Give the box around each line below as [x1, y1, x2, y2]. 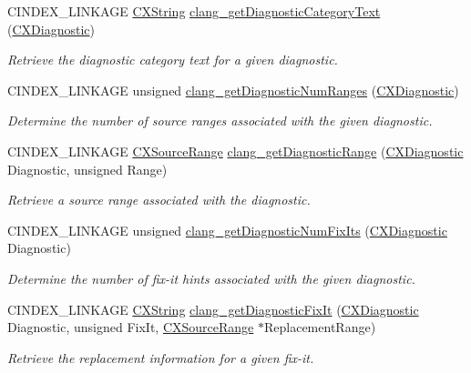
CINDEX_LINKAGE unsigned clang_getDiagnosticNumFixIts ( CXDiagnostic [7, 220, 447, 239]
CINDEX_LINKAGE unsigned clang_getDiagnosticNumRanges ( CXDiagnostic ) [7, 80, 459, 99]
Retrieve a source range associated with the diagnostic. [7, 190, 311, 209]
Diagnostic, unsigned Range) [7, 159, 168, 178]
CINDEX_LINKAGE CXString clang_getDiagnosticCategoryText [7, 2, 381, 20]
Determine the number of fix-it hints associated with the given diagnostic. [7, 268, 415, 287]
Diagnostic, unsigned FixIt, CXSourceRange [7, 318, 254, 337]
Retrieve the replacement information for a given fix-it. [7, 348, 314, 367]
